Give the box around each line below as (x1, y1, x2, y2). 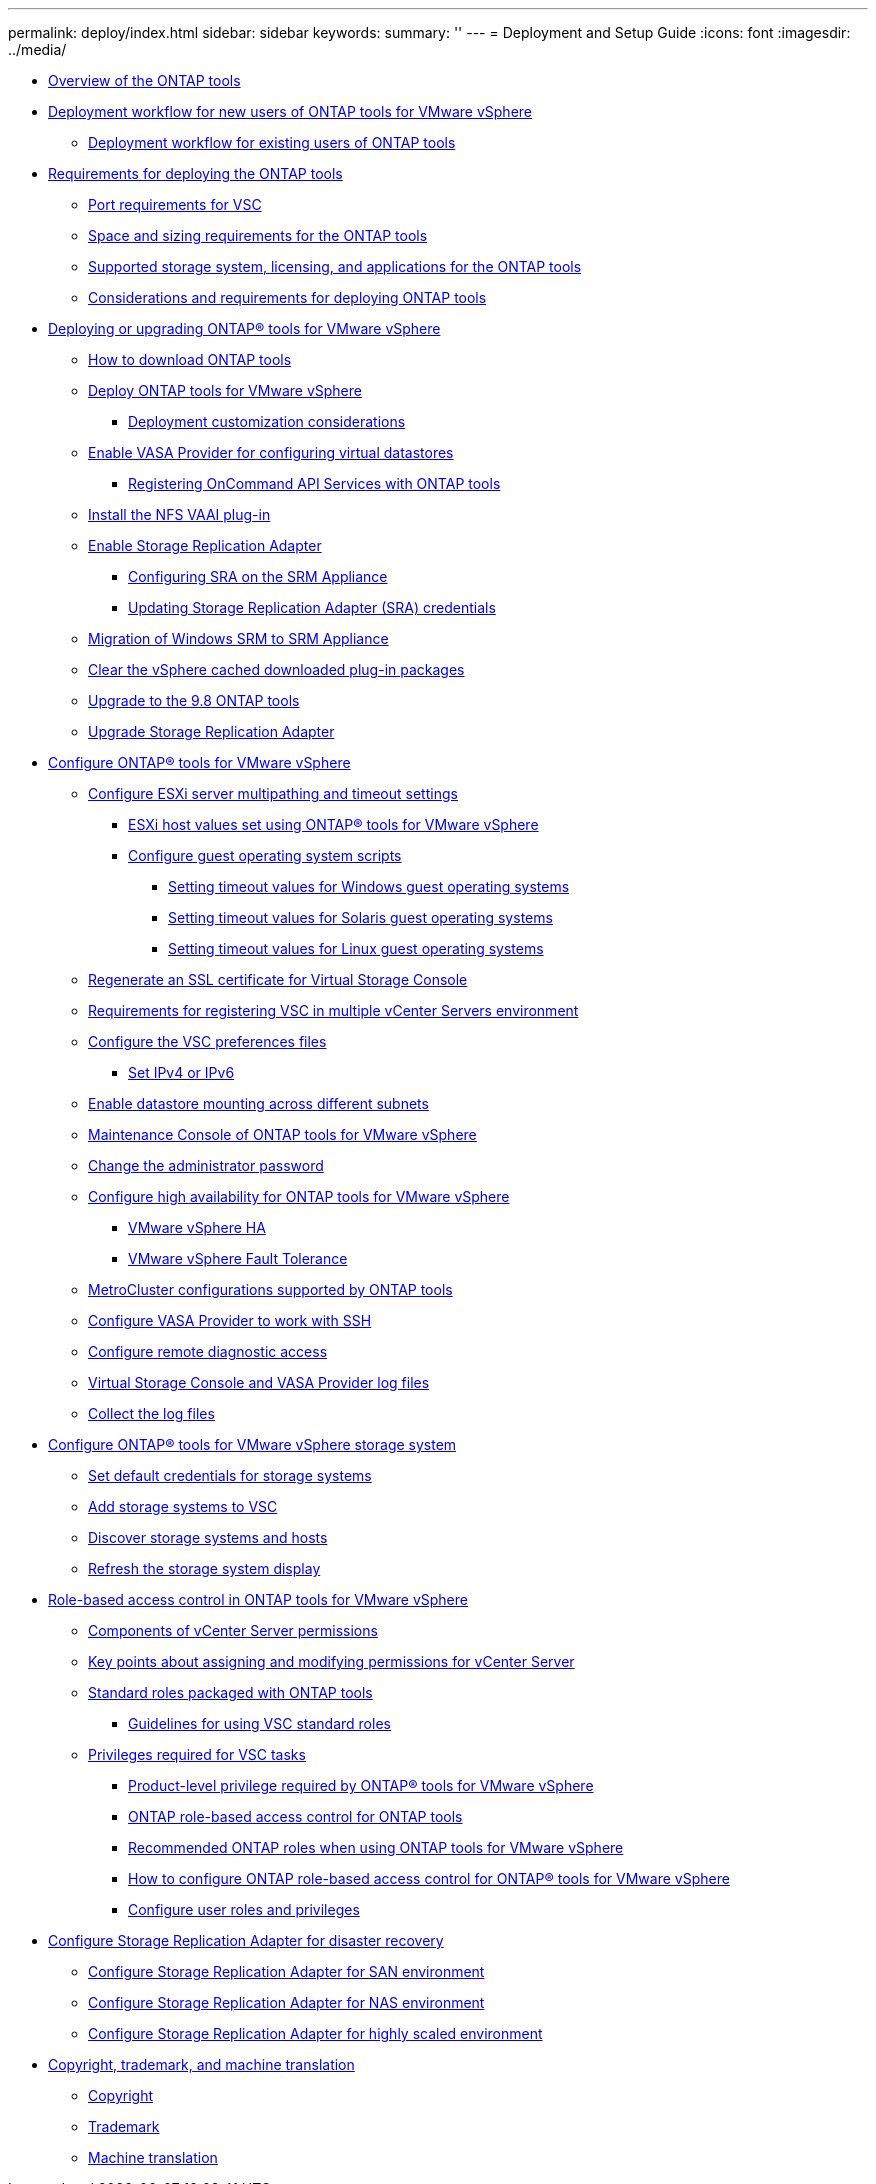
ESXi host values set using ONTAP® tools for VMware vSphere (128, 816, 539, 833)
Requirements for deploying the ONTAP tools (48, 165, 343, 182)
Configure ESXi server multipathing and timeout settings (88, 785, 458, 802)
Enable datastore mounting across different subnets (88, 1095, 429, 1112)
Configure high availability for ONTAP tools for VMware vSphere (88, 1188, 510, 1205)
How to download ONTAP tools (88, 351, 292, 368)
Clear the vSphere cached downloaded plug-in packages (88, 661, 465, 678)
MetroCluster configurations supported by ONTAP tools (88, 1281, 453, 1298)
